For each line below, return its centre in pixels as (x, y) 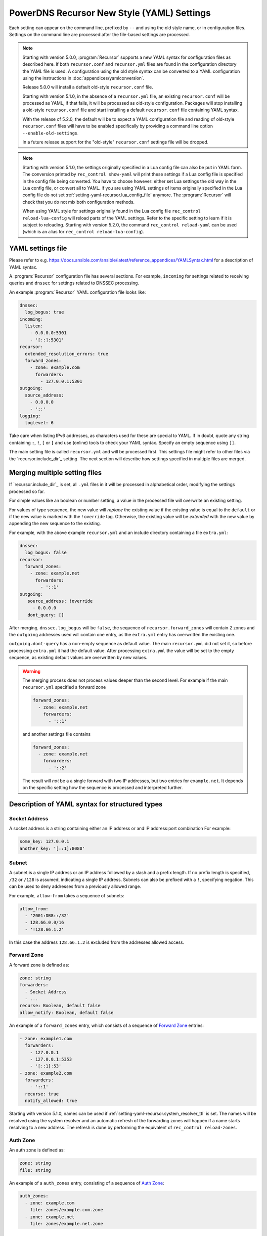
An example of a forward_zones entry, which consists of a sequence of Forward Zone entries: (107, 1025)
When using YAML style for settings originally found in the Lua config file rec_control (112, 211)
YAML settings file (38, 248)
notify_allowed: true (51, 1101)
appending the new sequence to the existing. (55, 524)
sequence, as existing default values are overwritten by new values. (78, 658)
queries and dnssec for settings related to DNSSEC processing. (74, 283)
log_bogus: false (46, 553)
